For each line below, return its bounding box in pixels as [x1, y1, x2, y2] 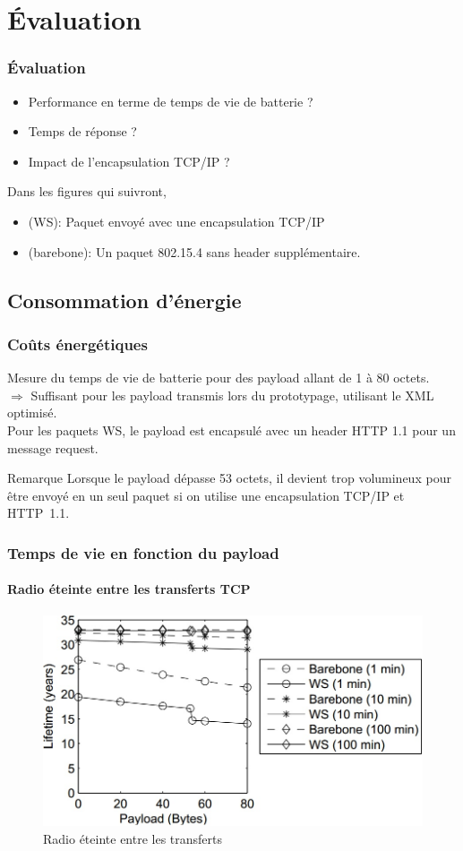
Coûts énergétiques [7, 332, 148, 355]
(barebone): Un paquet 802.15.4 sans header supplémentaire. [28, 242, 361, 261]
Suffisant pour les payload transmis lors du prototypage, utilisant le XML [30, 385, 434, 404]
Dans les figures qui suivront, [7, 182, 167, 201]
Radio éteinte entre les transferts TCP [7, 580, 251, 598]
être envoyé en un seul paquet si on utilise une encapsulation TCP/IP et [7, 486, 405, 504]
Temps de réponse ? [28, 122, 137, 141]
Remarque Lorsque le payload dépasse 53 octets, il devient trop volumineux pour [7, 468, 451, 487]
